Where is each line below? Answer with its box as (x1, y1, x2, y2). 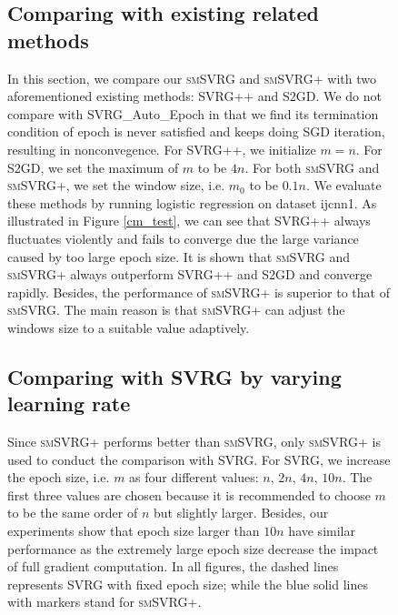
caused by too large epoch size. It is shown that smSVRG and (7, 247, 351, 266)
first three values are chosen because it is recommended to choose (7, 485, 371, 504)
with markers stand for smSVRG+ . (7, 592, 202, 611)
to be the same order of (7, 503, 138, 522)
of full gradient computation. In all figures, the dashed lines (7, 557, 339, 576)
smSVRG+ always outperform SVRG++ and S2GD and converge (7, 265, 373, 284)
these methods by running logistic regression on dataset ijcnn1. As (7, 193, 377, 212)
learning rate (7, 389, 131, 418)
